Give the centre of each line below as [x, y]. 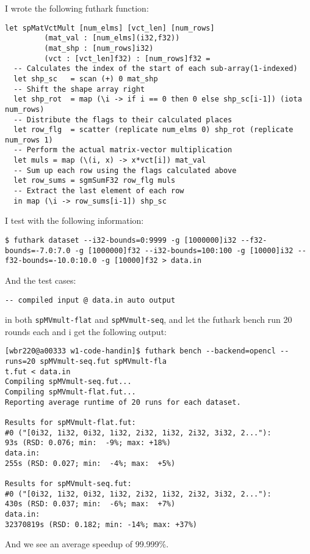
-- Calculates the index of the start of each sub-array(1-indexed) [156, 69]
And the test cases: [41, 280]
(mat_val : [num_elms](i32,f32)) [112, 38]
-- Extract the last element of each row [99, 191]
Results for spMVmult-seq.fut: [68, 484]
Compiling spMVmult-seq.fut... [68, 382]
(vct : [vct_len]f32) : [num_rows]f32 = [127, 58]
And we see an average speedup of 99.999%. [87, 544]
